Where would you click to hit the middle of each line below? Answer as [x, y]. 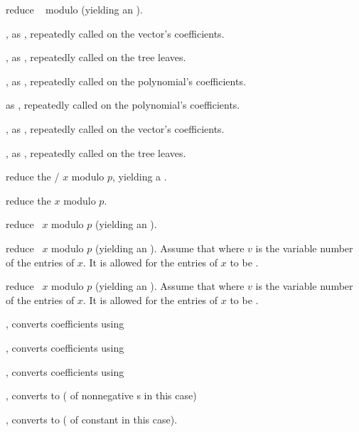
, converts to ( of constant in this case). [92, 419]
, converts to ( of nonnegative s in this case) [101, 395]
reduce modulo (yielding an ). [74, 9]
